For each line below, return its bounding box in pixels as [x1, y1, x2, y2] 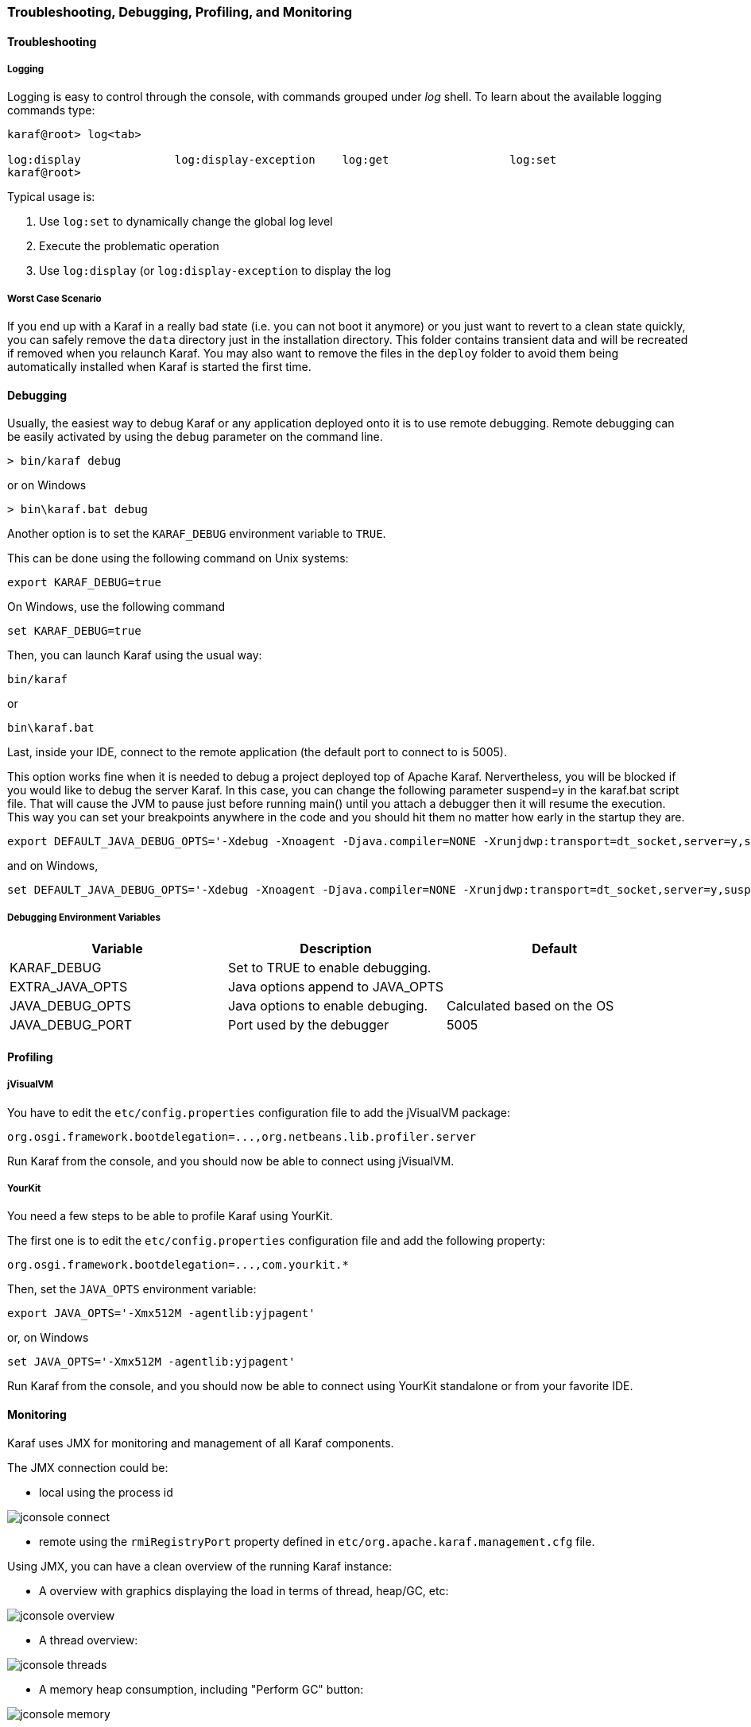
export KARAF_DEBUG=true [7, 576, 161, 589]
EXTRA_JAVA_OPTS [10, 979, 128, 995]
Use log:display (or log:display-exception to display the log [39, 264, 391, 278]
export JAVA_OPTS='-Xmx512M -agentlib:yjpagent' [7, 1307, 315, 1320]
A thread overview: [39, 1632, 138, 1647]
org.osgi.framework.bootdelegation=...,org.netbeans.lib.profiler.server [7, 1130, 477, 1143]
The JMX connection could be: [7, 1460, 168, 1474]
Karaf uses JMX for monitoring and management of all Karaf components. [7, 1435, 394, 1450]
